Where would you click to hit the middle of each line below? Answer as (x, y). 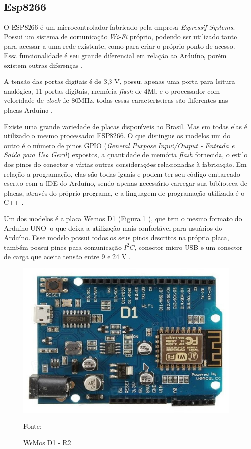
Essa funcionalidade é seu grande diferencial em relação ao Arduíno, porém (115, 55)
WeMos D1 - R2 (47, 442)
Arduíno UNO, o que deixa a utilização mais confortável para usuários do (113, 228)
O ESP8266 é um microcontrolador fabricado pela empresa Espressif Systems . (119, 27)
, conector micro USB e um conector (188, 247)
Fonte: (32, 426)
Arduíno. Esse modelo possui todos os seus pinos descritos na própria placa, (117, 238)
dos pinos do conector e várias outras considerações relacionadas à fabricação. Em (125, 164)
